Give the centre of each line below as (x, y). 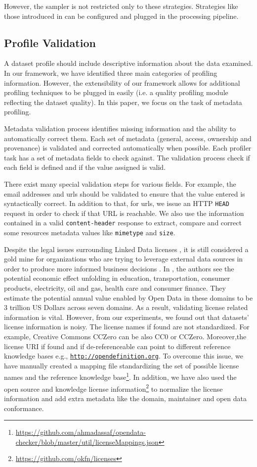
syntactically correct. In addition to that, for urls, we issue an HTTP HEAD (117, 203)
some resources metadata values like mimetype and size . (90, 233)
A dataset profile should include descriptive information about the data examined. (128, 63)
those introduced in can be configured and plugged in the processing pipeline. (121, 16)
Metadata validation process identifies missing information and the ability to (120, 128)
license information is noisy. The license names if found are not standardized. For (127, 327)
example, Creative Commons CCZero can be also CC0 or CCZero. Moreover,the (125, 337)
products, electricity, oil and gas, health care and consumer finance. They (115, 288)
